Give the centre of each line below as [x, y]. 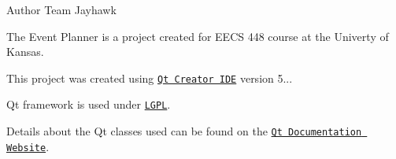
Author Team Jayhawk [61, 9]
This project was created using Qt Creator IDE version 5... [150, 78]
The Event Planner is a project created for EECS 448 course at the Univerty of [198, 36]
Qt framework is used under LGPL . [89, 104]
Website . [28, 146]
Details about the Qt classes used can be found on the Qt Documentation [184, 131]
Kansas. [25, 52]
